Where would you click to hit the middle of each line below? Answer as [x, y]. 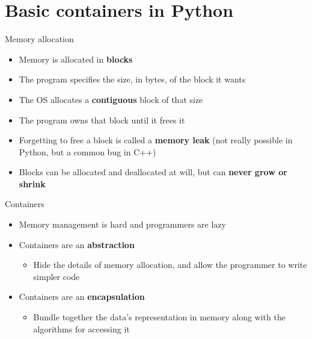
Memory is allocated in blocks [76, 59]
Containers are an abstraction [77, 244]
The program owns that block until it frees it [102, 120]
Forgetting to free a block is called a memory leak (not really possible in [156, 140]
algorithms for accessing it [81, 328]
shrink [32, 183]
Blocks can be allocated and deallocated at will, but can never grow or [153, 172]
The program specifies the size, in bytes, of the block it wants [132, 79]
